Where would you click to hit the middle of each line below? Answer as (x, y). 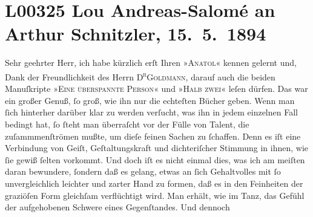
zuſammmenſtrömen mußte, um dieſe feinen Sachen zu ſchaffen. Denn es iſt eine (153, 136)
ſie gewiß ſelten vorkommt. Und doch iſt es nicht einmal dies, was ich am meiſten (155, 159)
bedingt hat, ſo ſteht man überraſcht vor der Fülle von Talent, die (127, 124)
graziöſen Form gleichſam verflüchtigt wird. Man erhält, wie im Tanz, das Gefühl (155, 195)
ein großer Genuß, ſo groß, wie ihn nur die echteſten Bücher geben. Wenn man (150, 100)
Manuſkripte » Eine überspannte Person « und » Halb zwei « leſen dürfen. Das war (156, 89)
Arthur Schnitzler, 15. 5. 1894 (136, 34)
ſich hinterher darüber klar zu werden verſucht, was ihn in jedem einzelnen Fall (151, 112)
